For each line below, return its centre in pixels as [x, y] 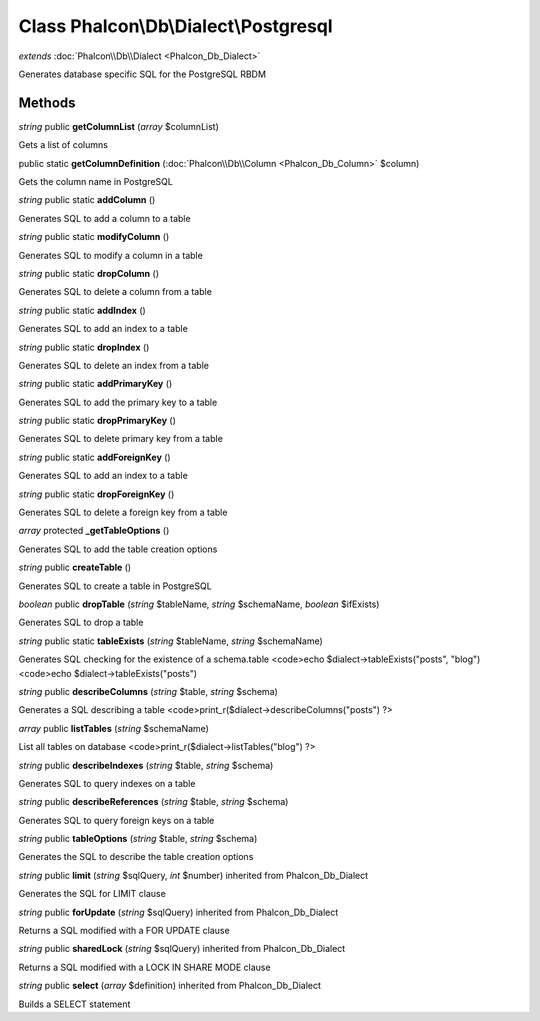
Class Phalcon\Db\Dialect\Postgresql [176, 26]
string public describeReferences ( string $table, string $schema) [153, 802]
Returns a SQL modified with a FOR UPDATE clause [124, 931]
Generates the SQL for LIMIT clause [92, 894]
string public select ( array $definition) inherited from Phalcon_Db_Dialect [170, 986]
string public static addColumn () [87, 200]
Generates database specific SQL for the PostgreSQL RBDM [142, 74]
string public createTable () [75, 567]
